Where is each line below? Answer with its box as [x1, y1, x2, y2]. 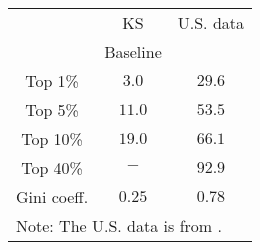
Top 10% [21, 127, 83, 150]
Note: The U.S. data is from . [16, 214, 222, 237]
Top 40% [21, 156, 83, 179]
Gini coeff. [16, 185, 89, 208]
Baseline [104, 40, 162, 63]
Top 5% [25, 98, 79, 121]
